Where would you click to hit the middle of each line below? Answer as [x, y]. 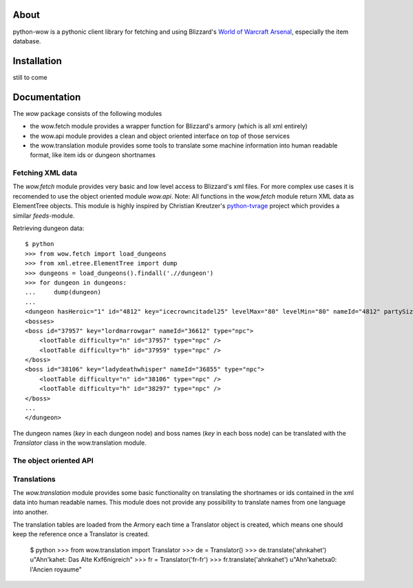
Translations [34, 479]
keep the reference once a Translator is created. [81, 534]
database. [27, 41]
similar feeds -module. [44, 215]
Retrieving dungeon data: [49, 228]
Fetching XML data [45, 173]
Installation [37, 61]
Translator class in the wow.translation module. [80, 443]
